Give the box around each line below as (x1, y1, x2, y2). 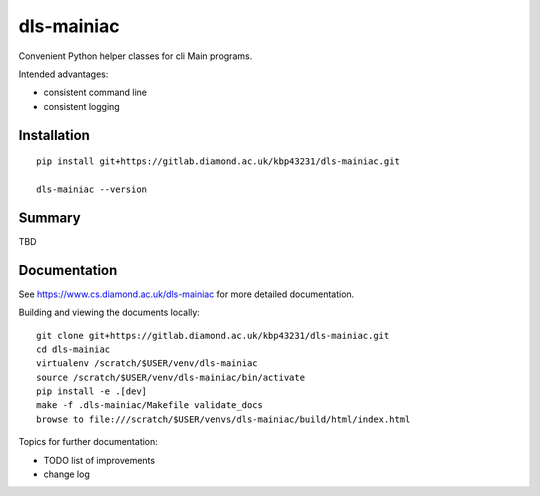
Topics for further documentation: (18, 436, 159, 448)
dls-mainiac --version (36, 183, 148, 195)
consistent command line (43, 86, 148, 99)
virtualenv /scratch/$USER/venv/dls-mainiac (36, 358, 259, 369)
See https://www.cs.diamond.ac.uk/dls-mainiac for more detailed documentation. (18, 288, 355, 300)
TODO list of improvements (43, 454, 155, 466)
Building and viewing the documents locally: (18, 306, 200, 319)
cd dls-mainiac (36, 343, 111, 355)
